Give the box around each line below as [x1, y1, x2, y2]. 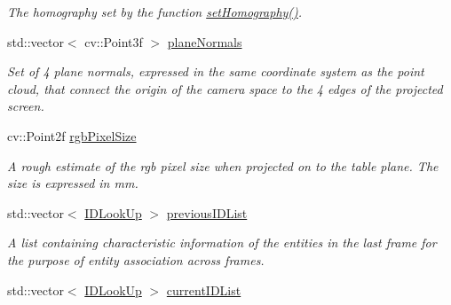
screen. [7, 97, 44, 115]
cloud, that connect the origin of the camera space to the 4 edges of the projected [7, 79, 443, 98]
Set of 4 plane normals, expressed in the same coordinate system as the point [7, 62, 424, 81]
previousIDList [166, 203, 248, 222]
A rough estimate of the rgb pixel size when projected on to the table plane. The [7, 156, 439, 175]
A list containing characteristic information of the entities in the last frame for [7, 233, 437, 252]
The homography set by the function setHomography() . [7, 3, 303, 20]
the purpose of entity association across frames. [7, 250, 265, 269]
